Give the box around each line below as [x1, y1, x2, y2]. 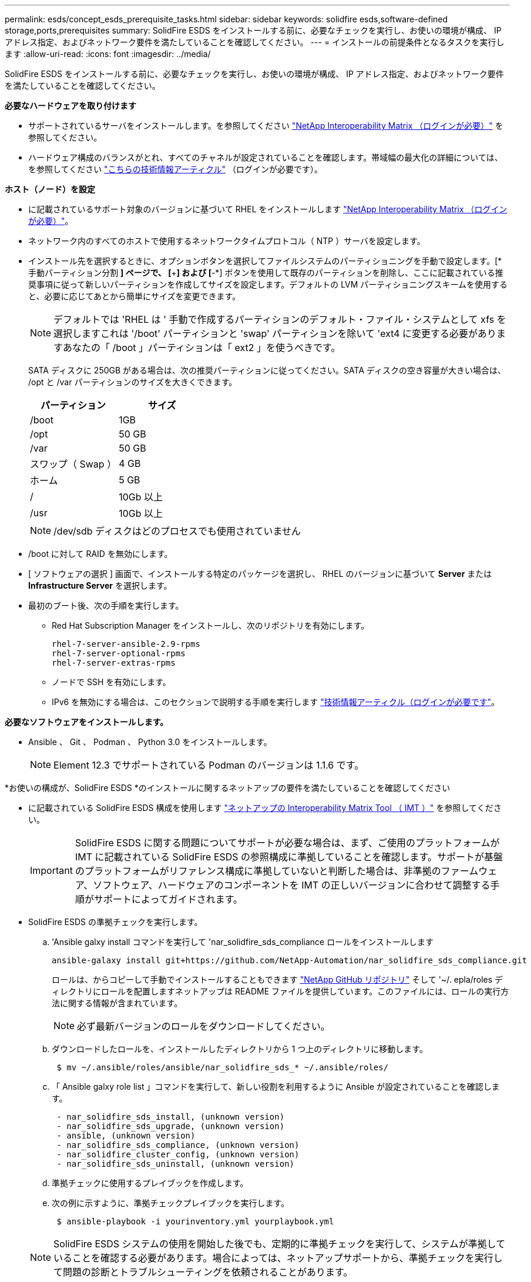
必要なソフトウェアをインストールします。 [5, 717, 169, 727]
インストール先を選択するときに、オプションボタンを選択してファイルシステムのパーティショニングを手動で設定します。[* [28, 256, 502, 266]
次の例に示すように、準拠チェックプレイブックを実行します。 [52, 1198, 290, 1208]
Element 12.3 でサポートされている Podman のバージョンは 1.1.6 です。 [53, 759, 364, 771]
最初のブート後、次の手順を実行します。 [28, 600, 184, 610]
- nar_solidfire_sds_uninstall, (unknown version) [56, 1159, 295, 1169]
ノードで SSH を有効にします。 [52, 677, 171, 687]
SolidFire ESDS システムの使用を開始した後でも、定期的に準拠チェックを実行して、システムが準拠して [53, 1238, 506, 1250]
